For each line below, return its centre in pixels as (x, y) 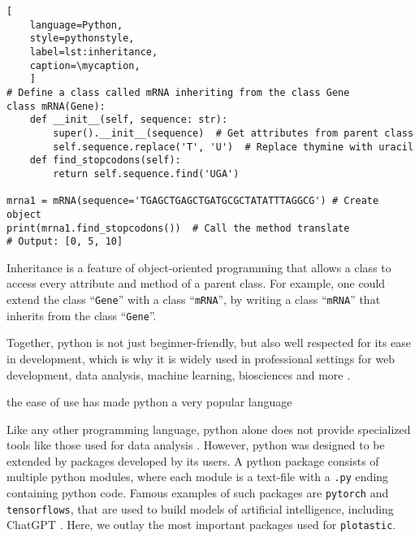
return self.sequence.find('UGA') (146, 174)
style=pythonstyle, (82, 39)
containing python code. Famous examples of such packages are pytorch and (198, 493)
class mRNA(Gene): (56, 106)
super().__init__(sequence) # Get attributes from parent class (233, 133)
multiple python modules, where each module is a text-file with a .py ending (198, 477)
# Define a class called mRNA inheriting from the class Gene (178, 92)
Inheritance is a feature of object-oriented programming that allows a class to (199, 267)
